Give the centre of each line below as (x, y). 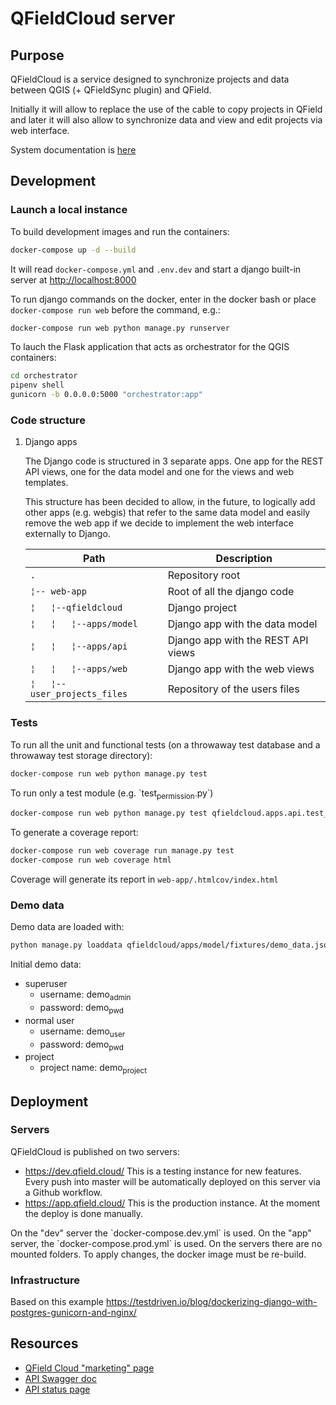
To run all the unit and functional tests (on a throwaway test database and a (165, 744)
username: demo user (82, 1032)
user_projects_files (78, 694)
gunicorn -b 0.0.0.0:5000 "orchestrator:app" (106, 395)
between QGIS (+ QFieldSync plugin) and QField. (111, 90)
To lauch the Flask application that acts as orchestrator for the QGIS (150, 347)
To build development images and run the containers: (120, 231)
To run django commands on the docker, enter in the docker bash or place (163, 299)
